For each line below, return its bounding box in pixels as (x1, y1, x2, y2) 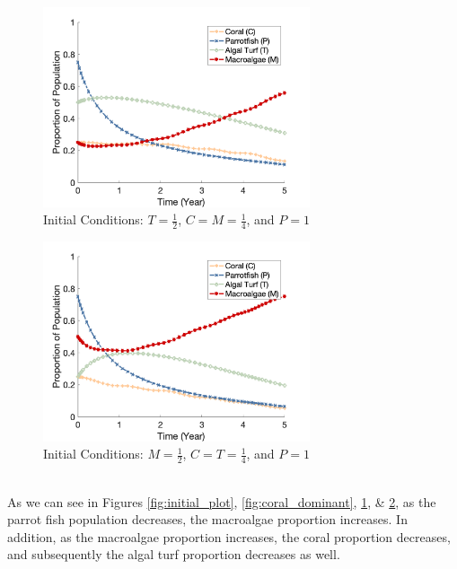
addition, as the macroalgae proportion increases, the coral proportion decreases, (7, 527, 451, 546)
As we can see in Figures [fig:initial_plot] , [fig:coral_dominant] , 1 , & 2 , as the (7, 492, 436, 511)
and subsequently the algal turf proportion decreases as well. (7, 545, 340, 564)
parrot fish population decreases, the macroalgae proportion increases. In (7, 510, 408, 529)
